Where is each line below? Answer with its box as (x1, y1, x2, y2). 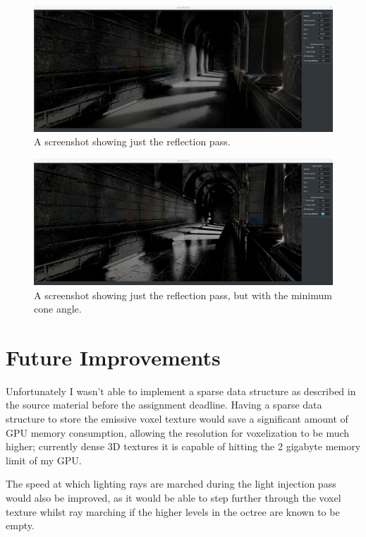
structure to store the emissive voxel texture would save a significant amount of (6, 411, 348, 426)
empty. (6, 518, 35, 533)
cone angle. (34, 301, 82, 316)
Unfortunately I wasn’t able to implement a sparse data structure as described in (6, 383, 356, 398)
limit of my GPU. (6, 452, 82, 467)
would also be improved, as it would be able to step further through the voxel (6, 490, 341, 505)
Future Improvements (6, 342, 221, 371)
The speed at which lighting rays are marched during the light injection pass (6, 476, 336, 491)
